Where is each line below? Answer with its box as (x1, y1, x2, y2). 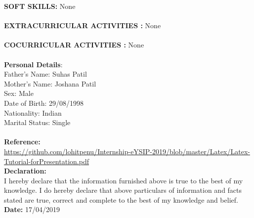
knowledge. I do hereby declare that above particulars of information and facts (4, 185, 242, 195)
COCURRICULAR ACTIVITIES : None (4, 40, 144, 50)
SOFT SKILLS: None (4, 1, 76, 11)
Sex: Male (4, 88, 34, 98)
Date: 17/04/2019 (4, 204, 60, 215)
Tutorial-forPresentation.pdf (4, 156, 89, 166)
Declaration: (4, 166, 46, 176)
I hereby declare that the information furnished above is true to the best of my (4, 175, 243, 185)
